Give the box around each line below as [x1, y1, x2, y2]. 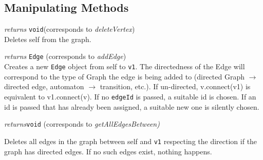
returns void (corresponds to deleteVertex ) [4, 24, 135, 34]
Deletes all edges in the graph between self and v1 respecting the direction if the [4, 135, 257, 146]
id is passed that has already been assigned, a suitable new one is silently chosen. [4, 101, 259, 112]
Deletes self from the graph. [4, 33, 91, 44]
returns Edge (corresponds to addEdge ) [4, 51, 126, 62]
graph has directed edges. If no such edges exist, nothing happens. [4, 146, 212, 156]
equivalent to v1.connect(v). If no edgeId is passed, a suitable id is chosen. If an [4, 91, 256, 102]
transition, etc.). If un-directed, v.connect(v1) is [100, 81, 251, 92]
